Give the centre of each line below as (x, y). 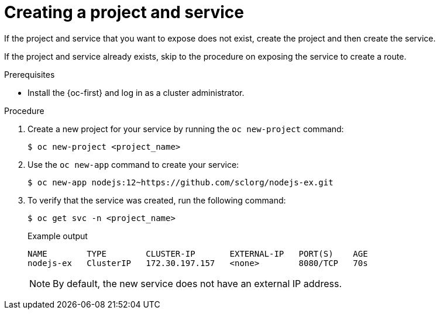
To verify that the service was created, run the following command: (157, 200)
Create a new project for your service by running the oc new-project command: (186, 129)
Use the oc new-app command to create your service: (133, 164)
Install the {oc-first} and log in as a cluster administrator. (136, 92)
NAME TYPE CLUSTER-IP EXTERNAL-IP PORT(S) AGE (198, 253)
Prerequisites (30, 74)
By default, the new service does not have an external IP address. (197, 283)
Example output (58, 236)
